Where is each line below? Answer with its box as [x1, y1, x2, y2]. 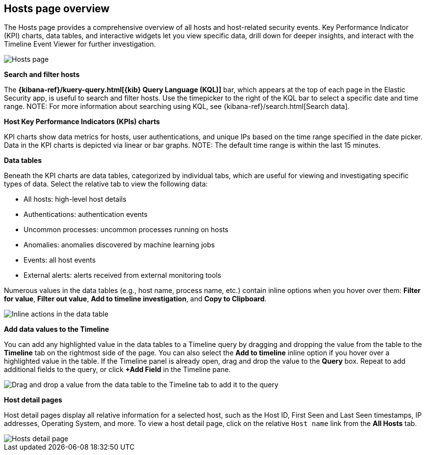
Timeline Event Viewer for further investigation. [4, 40, 156, 49]
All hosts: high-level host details [24, 195, 126, 204]
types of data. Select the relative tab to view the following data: [4, 180, 208, 188]
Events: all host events [24, 256, 96, 265]
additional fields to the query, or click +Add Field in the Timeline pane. [4, 365, 231, 374]
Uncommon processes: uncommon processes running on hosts [24, 225, 228, 234]
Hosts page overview [4, 2, 110, 15]
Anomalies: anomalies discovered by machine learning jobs [24, 241, 215, 249]
